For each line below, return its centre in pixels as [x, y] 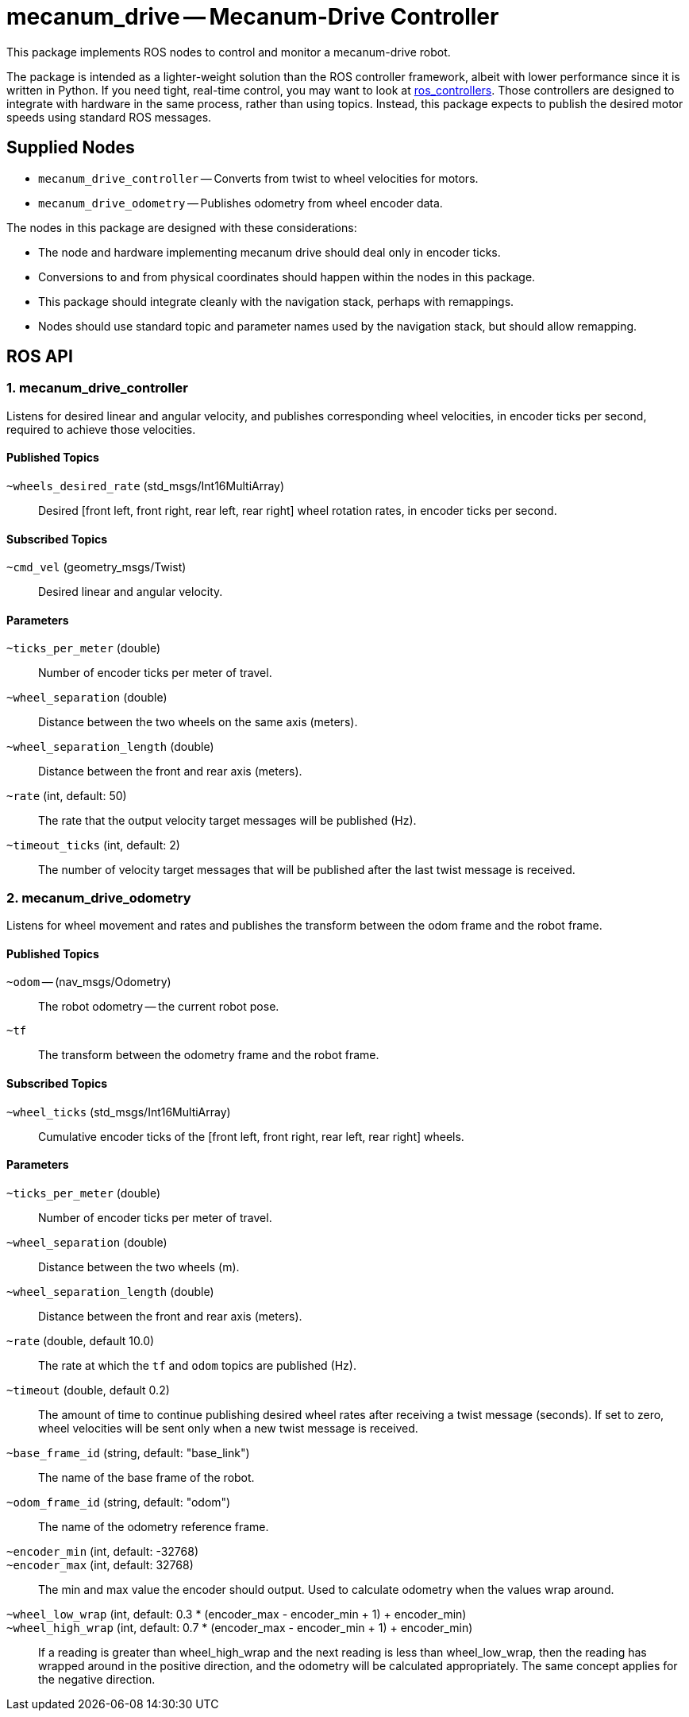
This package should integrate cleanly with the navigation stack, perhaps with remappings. [276, 301]
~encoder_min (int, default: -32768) [103, 1551]
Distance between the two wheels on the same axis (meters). [198, 722]
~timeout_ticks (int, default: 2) [93, 845]
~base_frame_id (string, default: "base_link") [128, 1452]
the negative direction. [97, 1679]
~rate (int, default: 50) [67, 796]
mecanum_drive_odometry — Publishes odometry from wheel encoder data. [241, 203]
